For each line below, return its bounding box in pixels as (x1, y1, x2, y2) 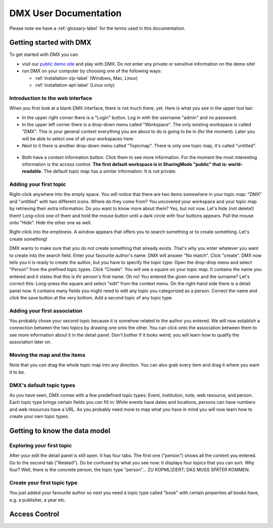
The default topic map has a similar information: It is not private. (43, 168, 177, 174)
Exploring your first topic (9, 442, 72, 449)
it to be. (9, 369, 25, 375)
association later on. (9, 339, 52, 345)
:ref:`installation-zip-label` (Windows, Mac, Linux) (34, 75, 138, 81)
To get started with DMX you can (9, 51, 78, 58)
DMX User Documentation (9, 8, 122, 19)
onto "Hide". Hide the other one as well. (9, 220, 92, 226)
